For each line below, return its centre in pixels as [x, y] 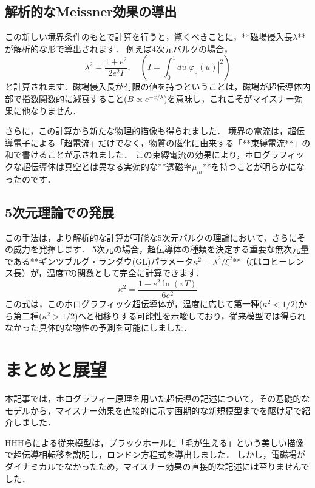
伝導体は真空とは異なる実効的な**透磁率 [111, 166]
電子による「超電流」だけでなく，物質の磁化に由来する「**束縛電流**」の [162, 142]
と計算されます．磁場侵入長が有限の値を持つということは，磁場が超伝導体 [154, 86]
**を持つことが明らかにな [253, 166]
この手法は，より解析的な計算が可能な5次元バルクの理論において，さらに [151, 237]
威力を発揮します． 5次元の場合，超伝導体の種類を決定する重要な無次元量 [161, 249]
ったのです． [30, 179]
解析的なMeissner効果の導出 [91, 11]
